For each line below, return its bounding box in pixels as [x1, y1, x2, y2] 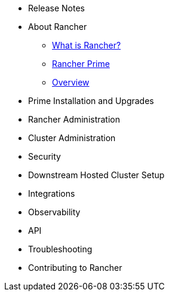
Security [28, 151, 61, 161]
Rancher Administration [28, 114, 121, 124]
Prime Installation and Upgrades [28, 96, 154, 106]
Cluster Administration [28, 133, 116, 143]
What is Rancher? [52, 40, 121, 50]
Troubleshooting [28, 244, 93, 254]
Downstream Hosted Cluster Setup [28, 170, 165, 180]
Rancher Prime [52, 59, 110, 69]
